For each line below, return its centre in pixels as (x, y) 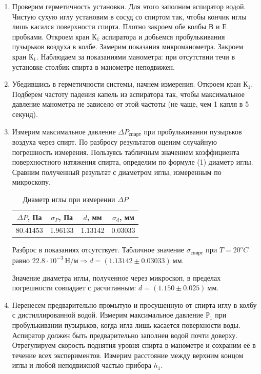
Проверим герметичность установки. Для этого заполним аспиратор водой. (129, 6)
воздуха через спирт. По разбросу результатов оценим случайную (114, 141)
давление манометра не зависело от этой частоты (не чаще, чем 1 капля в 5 (130, 104)
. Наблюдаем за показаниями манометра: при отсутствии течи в (136, 56)
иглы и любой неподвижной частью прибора (82, 365)
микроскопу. (31, 182)
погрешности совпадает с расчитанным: (74, 288)
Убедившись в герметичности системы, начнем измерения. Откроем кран (126, 84)
